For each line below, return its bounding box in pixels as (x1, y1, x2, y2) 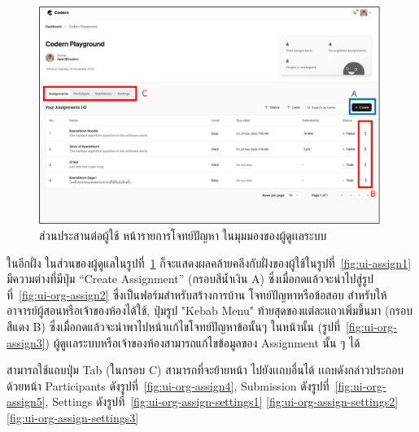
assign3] (7, 334, 46, 351)
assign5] (7, 393, 46, 410)
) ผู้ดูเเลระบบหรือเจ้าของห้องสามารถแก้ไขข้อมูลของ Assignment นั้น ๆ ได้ (45, 334, 360, 351)
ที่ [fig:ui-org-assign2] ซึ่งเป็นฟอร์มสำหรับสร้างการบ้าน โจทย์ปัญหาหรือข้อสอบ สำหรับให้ (7, 286, 387, 303)
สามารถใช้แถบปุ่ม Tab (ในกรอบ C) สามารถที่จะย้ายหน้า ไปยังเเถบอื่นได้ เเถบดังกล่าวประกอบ (7, 361, 404, 378)
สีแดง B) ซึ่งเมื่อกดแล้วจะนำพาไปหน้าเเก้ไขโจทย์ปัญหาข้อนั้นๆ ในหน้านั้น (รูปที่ (7, 318, 340, 335)
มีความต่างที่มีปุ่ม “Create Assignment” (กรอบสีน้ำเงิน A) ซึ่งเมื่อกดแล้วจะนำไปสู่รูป (7, 270, 373, 287)
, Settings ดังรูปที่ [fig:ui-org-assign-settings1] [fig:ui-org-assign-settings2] (45, 393, 399, 410)
